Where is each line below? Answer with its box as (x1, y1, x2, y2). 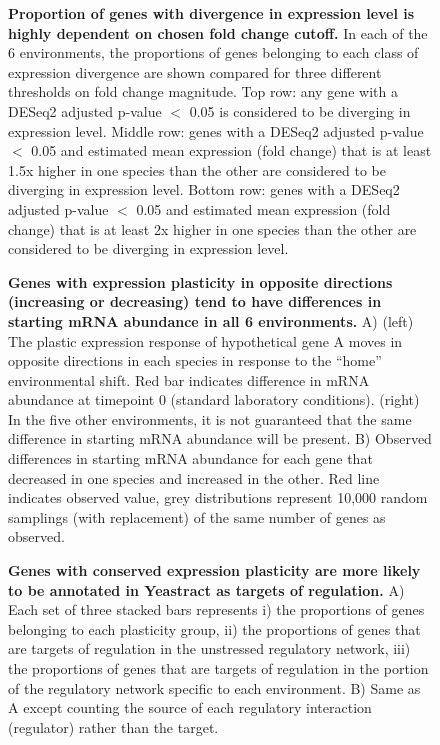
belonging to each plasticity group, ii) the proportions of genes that (8, 618, 421, 639)
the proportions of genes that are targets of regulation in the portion (8, 658, 429, 678)
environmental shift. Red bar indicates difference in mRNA (8, 369, 370, 390)
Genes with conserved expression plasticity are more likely (8, 560, 421, 581)
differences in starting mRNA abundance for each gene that (8, 448, 373, 469)
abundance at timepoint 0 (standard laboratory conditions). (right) (8, 389, 420, 410)
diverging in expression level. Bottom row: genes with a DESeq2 (8, 179, 400, 200)
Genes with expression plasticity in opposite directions (8, 271, 393, 292)
